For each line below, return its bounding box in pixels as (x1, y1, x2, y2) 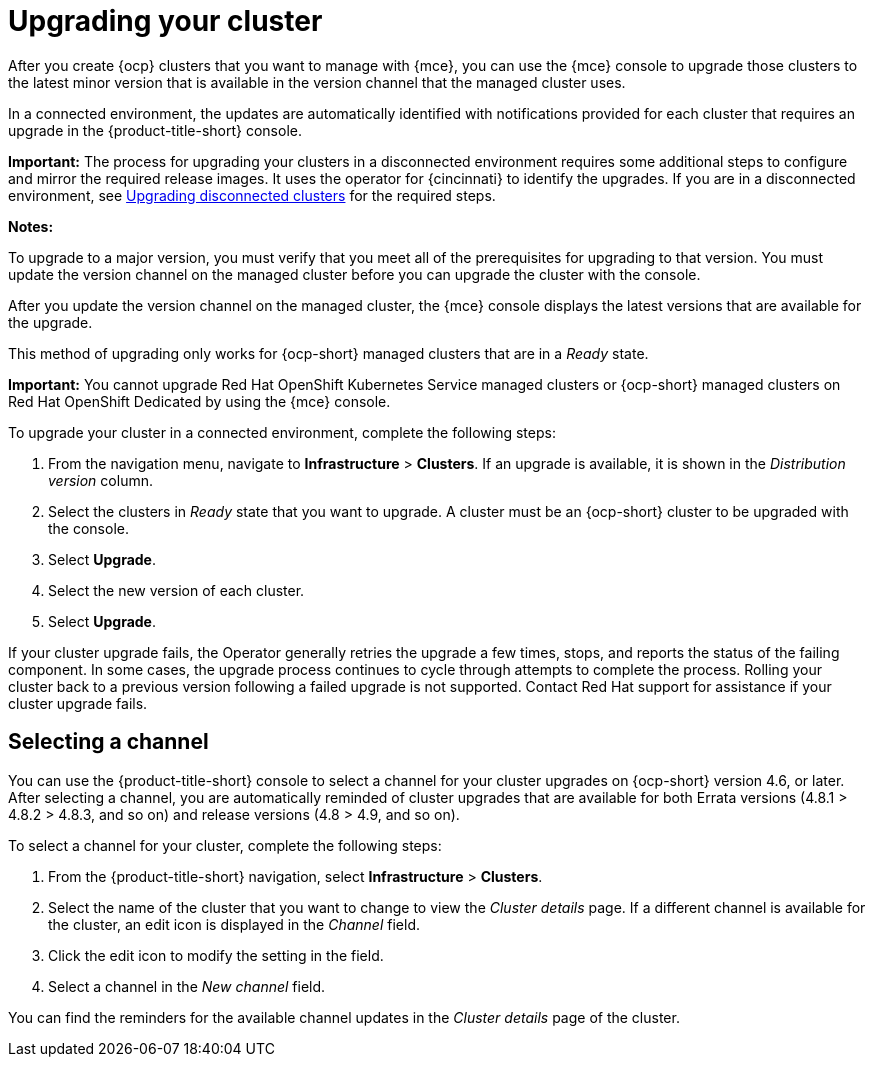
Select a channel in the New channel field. (48, 977, 326, 995)
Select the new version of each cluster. (48, 581, 305, 599)
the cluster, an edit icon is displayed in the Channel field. (48, 915, 420, 933)
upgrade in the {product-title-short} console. (8, 121, 302, 139)
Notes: (8, 217, 54, 235)
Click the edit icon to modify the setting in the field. (48, 946, 384, 964)
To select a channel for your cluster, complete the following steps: (8, 836, 442, 854)
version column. (48, 471, 153, 489)
